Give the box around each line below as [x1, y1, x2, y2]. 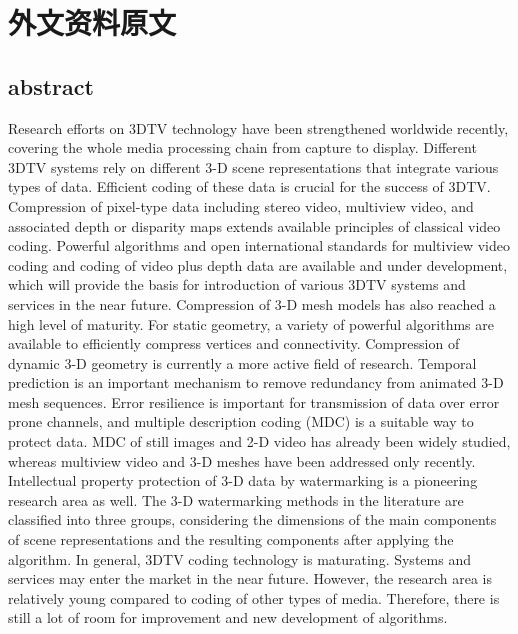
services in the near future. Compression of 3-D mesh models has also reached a [8, 293, 496, 314]
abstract [8, 70, 94, 101]
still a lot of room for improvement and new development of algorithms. [8, 607, 448, 628]
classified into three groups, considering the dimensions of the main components [8, 509, 497, 530]
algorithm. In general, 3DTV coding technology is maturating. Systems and [8, 548, 471, 569]
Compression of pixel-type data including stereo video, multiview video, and [8, 195, 474, 216]
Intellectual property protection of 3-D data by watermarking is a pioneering [8, 470, 478, 491]
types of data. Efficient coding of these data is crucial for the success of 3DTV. [8, 176, 491, 197]
